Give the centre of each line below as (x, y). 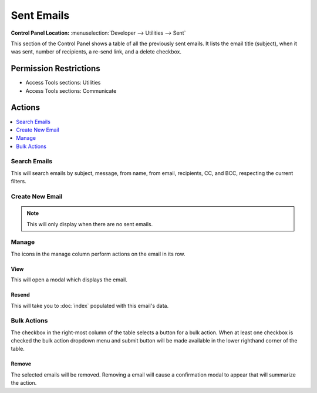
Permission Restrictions (55, 68)
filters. (18, 182)
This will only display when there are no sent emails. (90, 224)
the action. (24, 383)
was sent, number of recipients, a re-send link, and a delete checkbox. (96, 52)
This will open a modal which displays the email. (69, 280)
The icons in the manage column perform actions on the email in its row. (98, 254)
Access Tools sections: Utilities (63, 83)
